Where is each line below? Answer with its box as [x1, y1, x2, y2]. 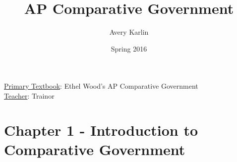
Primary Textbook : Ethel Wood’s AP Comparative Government [4, 81, 198, 91]
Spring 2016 [111, 43, 147, 54]
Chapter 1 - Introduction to [4, 119, 198, 140]
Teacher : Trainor [4, 90, 55, 101]
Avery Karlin [109, 27, 149, 37]
